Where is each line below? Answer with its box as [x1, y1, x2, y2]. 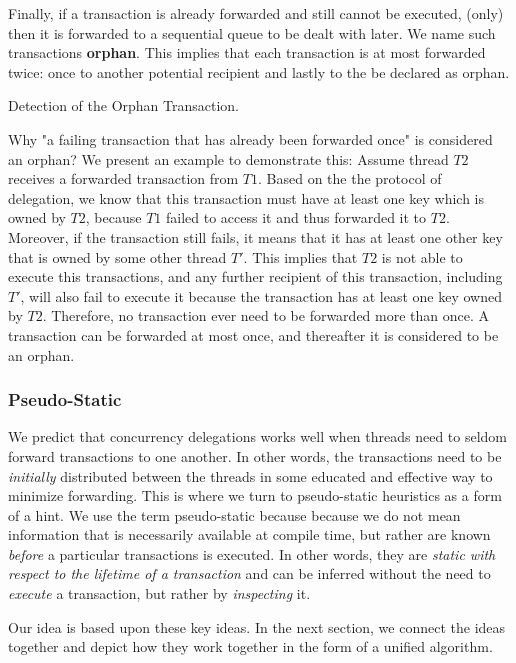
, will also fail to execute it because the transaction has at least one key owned [20, 285, 502, 306]
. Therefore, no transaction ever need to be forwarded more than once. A [42, 305, 490, 326]
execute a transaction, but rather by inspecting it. [8, 583, 311, 604]
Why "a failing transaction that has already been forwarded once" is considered [8, 128, 493, 149]
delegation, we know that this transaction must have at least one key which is [8, 187, 484, 208]
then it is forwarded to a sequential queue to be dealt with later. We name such [8, 22, 496, 43]
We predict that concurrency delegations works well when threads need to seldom [8, 426, 508, 447]
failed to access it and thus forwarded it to [165, 207, 427, 228]
